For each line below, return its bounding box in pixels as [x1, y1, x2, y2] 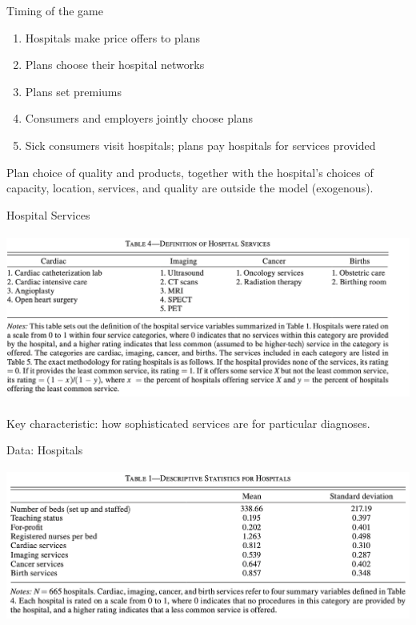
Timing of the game [6, 2, 103, 18]
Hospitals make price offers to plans [25, 29, 200, 46]
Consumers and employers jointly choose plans [25, 110, 254, 127]
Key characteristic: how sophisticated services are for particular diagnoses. [6, 414, 370, 431]
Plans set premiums [25, 83, 122, 99]
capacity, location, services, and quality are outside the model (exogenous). [6, 179, 374, 196]
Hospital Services [6, 206, 90, 223]
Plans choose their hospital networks [25, 56, 205, 73]
